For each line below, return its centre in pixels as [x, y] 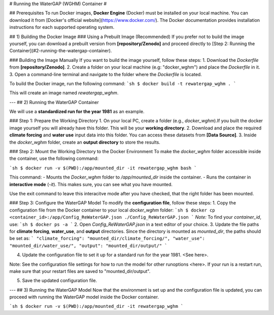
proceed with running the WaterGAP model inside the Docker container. [84, 297]
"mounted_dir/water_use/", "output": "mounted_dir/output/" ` [88, 246]
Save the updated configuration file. [60, 281]
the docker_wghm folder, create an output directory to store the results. [85, 142]
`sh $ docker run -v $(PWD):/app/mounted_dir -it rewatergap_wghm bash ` [103, 168]
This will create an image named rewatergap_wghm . [64, 93]
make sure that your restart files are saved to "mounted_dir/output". [80, 271]
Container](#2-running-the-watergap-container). [61, 51]
